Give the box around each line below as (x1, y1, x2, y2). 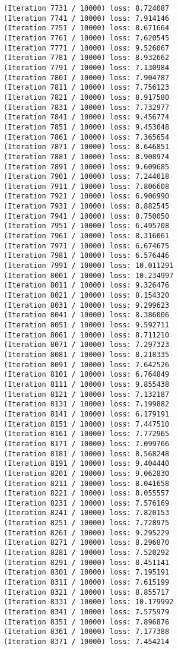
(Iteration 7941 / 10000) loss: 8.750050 (4, 212, 170, 220)
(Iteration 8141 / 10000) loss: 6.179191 (4, 409, 170, 418)
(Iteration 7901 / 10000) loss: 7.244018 (4, 172, 170, 181)
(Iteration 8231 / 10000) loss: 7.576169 (4, 498, 170, 507)
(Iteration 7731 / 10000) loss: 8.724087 (4, 4, 170, 12)
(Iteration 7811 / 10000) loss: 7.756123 (4, 83, 170, 92)
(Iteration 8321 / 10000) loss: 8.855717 (4, 588, 170, 597)
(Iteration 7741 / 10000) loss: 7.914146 (4, 14, 170, 23)
